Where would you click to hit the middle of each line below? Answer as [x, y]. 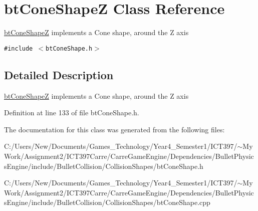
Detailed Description [59, 74]
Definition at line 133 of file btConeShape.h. [72, 113]
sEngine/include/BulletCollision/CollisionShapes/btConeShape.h [104, 166]
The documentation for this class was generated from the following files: [114, 129]
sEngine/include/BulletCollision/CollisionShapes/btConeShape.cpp [107, 202]
